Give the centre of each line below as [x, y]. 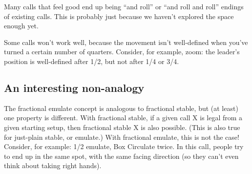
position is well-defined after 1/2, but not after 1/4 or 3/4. [92, 61]
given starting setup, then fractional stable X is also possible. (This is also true [122, 127]
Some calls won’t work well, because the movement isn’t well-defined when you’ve [126, 42]
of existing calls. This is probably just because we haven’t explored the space [119, 16]
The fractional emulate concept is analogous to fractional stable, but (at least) [121, 108]
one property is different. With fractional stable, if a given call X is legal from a [123, 118]
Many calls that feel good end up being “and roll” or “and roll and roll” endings [124, 6]
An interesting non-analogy [74, 87]
